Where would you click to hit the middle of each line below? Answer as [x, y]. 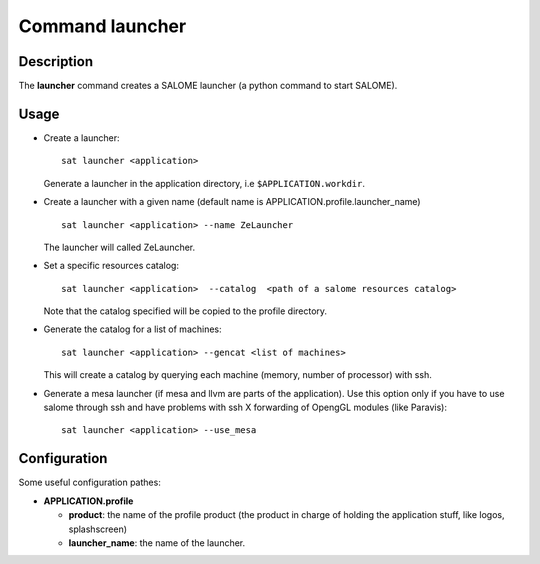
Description [56, 61]
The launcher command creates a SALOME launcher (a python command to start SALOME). [208, 86]
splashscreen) [98, 529]
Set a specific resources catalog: [111, 266]
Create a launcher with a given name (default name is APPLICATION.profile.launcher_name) [232, 202]
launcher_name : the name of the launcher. [157, 542]
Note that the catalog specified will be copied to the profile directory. [185, 311]
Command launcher [102, 26]
